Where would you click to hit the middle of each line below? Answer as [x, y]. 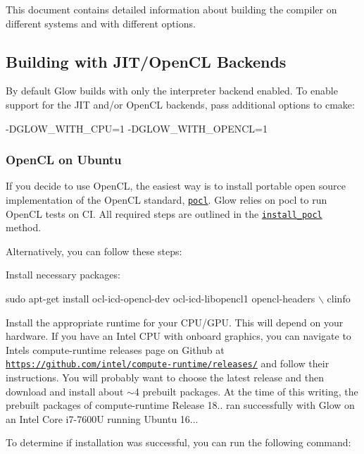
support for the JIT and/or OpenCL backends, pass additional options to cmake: [180, 104]
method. [24, 227]
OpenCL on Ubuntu [64, 160]
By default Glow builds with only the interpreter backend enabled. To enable [172, 91]
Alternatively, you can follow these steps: [94, 251]
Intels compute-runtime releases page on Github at [115, 349]
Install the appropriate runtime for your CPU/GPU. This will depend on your [175, 322]
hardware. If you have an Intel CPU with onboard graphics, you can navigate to [178, 336]
